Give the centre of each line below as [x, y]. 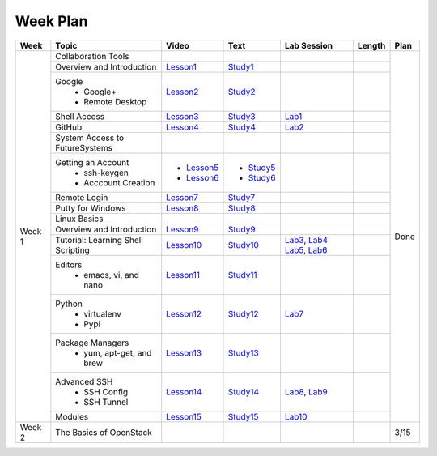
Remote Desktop [115, 101]
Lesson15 [184, 416]
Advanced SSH [84, 381]
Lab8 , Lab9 [306, 391]
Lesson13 [184, 352]
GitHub [69, 127]
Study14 [243, 391]
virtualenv [102, 313]
